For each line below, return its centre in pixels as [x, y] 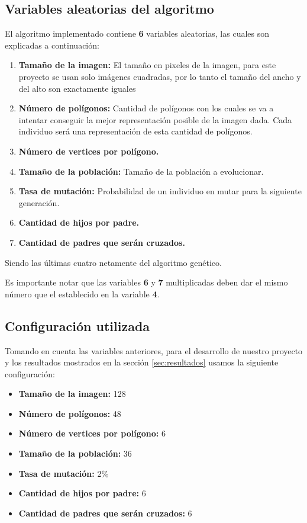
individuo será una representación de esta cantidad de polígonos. [135, 131]
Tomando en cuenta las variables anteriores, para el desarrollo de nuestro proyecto [154, 350]
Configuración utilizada [77, 325]
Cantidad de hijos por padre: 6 [82, 493]
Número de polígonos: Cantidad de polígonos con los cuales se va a [146, 108]
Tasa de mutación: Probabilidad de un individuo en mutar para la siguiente [160, 191]
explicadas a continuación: [52, 45]
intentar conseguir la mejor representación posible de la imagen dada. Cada [155, 119]
